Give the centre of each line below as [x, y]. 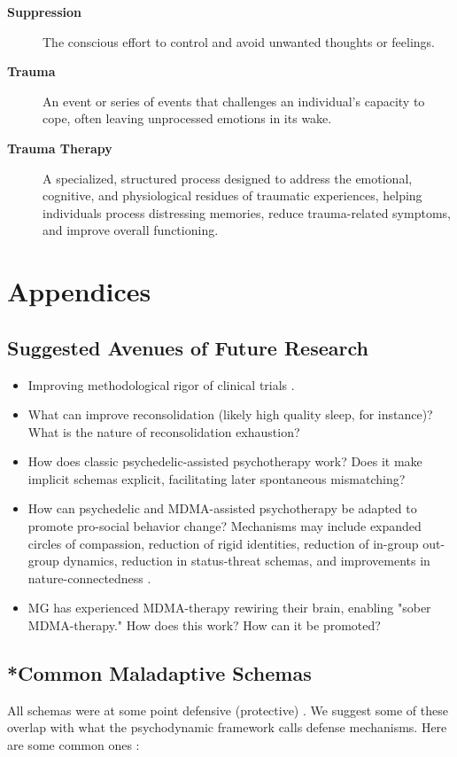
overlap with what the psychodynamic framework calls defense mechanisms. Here [227, 727]
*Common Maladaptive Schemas [159, 673]
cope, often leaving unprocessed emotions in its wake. [187, 118]
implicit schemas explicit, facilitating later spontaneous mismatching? [217, 478]
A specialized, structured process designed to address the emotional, [228, 178]
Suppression [44, 12]
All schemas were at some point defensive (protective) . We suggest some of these [228, 710]
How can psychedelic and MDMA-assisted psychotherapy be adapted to [222, 508]
